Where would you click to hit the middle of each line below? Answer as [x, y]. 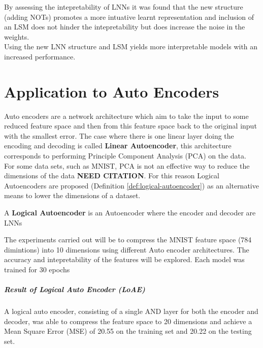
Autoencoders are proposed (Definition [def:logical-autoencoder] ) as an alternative [131, 185]
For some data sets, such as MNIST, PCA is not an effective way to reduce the [127, 165]
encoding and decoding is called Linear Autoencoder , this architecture [118, 146]
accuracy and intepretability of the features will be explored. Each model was [124, 259]
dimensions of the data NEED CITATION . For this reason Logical [112, 176]
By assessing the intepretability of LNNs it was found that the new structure [124, 7]
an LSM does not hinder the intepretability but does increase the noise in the [125, 27]
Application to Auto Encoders [112, 91]
